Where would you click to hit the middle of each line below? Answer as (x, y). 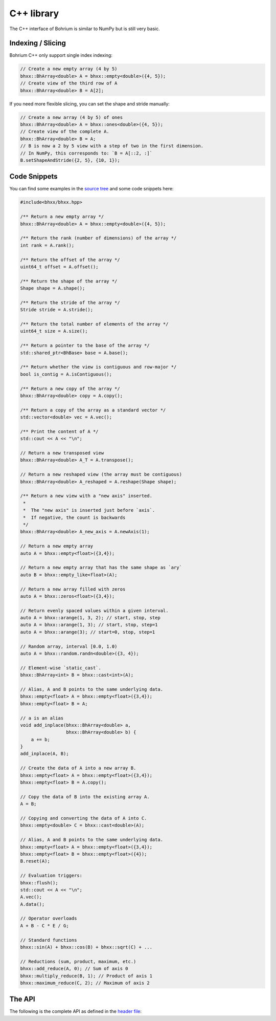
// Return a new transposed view (62, 453)
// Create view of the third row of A (69, 83)
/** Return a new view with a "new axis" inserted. (86, 496)
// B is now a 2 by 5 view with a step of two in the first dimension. (112, 146)
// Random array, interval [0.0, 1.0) (69, 646)
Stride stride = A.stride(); (57, 310)
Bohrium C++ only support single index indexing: (61, 55)
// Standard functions (49, 940)
